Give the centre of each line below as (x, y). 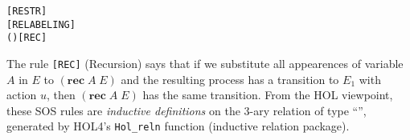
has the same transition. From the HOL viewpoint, (268, 95)
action (22, 95)
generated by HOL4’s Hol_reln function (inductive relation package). (178, 126)
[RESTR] (27, 11)
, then (61, 95)
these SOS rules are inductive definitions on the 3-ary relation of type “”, (187, 110)
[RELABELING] (41, 24)
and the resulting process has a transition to (230, 79)
